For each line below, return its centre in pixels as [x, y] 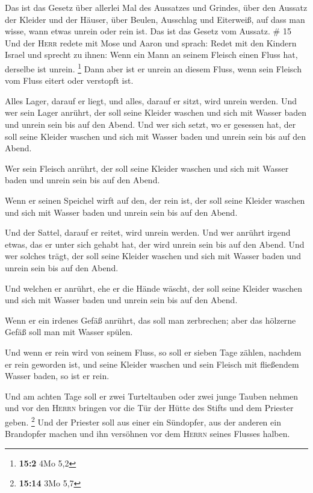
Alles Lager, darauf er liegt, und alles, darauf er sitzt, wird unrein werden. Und [151, 100]
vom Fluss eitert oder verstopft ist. [69, 80]
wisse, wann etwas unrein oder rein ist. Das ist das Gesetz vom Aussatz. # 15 [148, 31]
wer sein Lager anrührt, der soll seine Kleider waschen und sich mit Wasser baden [156, 112]
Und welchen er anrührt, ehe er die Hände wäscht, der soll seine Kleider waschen [153, 288]
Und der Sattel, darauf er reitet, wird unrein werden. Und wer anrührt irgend [148, 232]
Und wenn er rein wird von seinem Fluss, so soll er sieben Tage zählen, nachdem [153, 352]
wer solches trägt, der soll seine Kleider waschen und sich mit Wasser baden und [153, 256]
